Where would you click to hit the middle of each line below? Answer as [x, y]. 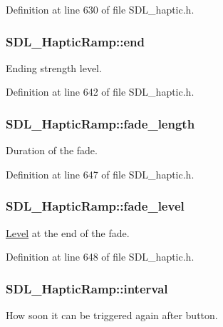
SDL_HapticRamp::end [75, 41]
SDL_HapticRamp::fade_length [100, 123]
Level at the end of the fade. [68, 232]
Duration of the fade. [52, 150]
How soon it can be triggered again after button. [112, 315]
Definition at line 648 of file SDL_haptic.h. [100, 257]
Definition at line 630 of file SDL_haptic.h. [100, 9]
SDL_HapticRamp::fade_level [95, 206]
